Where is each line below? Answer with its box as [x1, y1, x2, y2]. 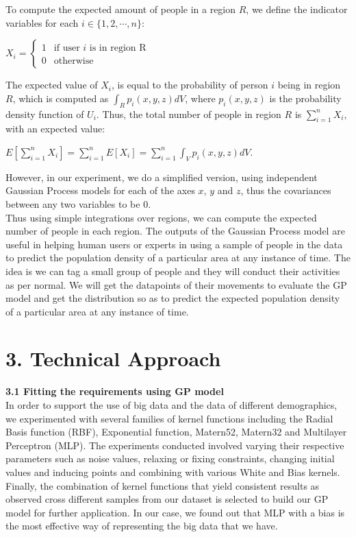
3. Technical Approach [5, 344, 221, 372]
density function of [5, 106, 84, 121]
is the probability [269, 91, 342, 105]
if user [53, 43, 80, 53]
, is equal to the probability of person [111, 77, 268, 92]
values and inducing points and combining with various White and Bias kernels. [5, 464, 340, 479]
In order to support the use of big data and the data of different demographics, [5, 398, 338, 412]
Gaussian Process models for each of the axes [5, 183, 195, 198]
